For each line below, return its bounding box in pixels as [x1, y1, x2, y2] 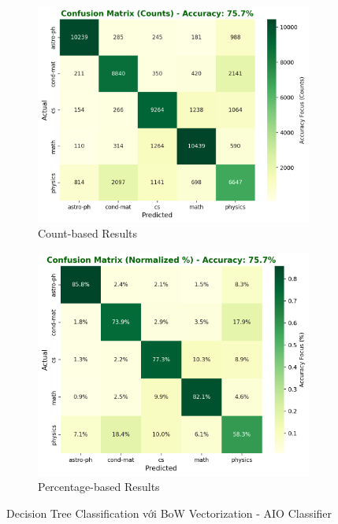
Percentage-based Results [38, 478, 160, 495]
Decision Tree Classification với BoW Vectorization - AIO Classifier [6, 505, 332, 522]
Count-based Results [38, 225, 138, 242]
